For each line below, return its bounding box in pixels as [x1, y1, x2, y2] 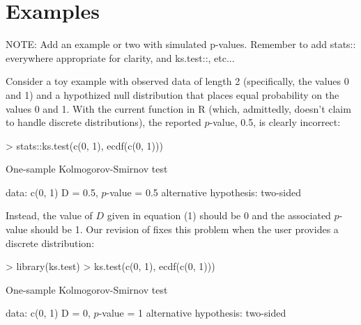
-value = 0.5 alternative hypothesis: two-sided [106, 184, 301, 199]
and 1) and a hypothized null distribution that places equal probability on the [6, 87, 339, 102]
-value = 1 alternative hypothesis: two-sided [98, 306, 286, 320]
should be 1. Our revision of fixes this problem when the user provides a [31, 222, 339, 237]
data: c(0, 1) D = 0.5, [6, 184, 98, 199]
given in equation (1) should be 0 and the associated [107, 208, 331, 223]
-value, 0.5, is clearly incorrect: [209, 115, 341, 129]
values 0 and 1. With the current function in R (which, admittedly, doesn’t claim [6, 101, 351, 116]
